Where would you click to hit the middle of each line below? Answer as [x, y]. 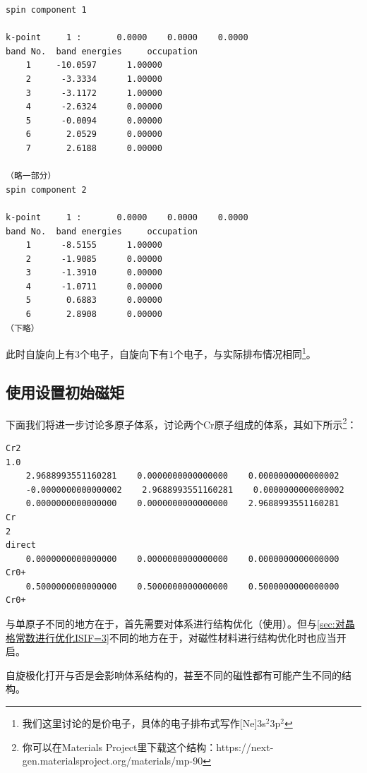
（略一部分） [31, 176]
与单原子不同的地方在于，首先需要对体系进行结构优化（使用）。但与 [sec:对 [175, 624]
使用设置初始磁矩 [65, 391]
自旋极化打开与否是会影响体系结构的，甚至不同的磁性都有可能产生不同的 [174, 675]
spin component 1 [46, 10]
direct [21, 545]
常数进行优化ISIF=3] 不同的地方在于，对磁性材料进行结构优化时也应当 [176, 637]
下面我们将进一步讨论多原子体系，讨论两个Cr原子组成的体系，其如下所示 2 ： [181, 423]
